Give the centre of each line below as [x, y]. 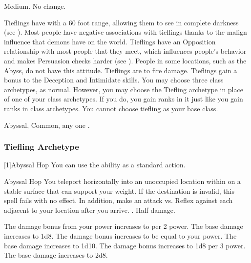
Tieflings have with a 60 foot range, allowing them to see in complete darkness [121, 22]
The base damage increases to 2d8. [56, 255]
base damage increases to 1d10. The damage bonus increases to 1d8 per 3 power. [125, 245]
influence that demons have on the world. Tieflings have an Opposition [110, 41]
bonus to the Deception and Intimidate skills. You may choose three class [114, 80]
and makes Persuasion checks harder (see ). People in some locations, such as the [125, 60]
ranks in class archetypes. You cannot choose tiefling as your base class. [111, 108]
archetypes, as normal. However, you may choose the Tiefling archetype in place [124, 89]
